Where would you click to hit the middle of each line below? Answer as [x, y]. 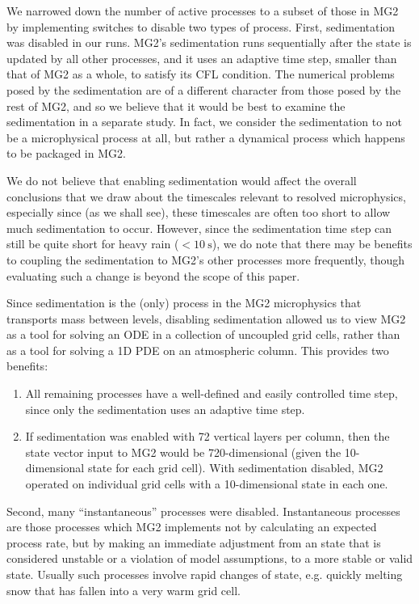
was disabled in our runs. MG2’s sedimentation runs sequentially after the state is [209, 42]
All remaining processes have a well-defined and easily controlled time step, [212, 393]
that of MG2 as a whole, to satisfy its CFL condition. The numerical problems [201, 74]
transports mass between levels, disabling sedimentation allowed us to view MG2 [206, 318]
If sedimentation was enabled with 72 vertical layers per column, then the [207, 436]
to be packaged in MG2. [66, 153]
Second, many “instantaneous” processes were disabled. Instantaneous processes [203, 511]
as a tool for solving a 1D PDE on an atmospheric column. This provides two [198, 350]
